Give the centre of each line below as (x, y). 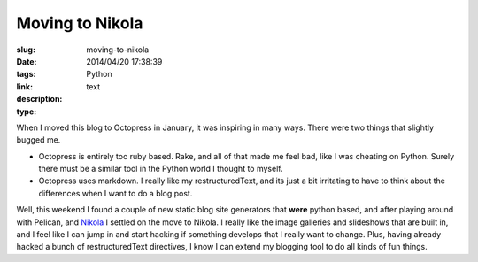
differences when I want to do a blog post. (116, 193)
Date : (27, 61)
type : (27, 112)
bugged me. (39, 140)
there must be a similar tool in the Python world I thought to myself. (161, 169)
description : (39, 99)
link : (25, 86)
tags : (26, 74)
